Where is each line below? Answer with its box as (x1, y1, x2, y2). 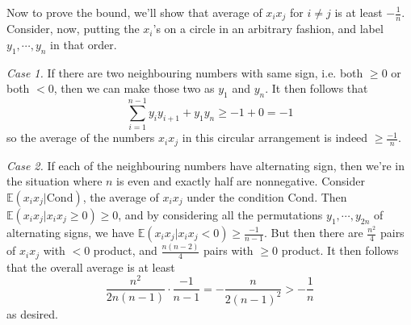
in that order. (50, 36, 117, 53)
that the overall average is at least (6, 258, 175, 275)
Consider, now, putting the (6, 20, 140, 37)
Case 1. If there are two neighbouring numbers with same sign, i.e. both (6, 64, 363, 81)
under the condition (187, 189, 284, 205)
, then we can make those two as (53, 80, 215, 97)
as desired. (6, 305, 58, 322)
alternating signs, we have (6, 224, 135, 240)
